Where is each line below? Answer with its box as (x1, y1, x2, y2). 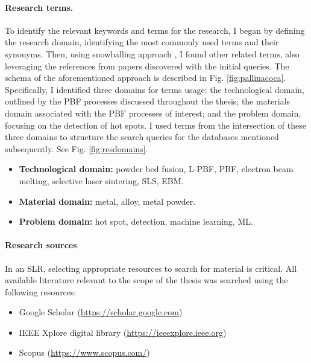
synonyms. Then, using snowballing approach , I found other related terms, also (5, 47, 300, 60)
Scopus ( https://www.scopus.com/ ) (19, 346, 150, 359)
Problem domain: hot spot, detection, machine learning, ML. (19, 215, 253, 228)
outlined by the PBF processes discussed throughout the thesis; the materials (5, 95, 291, 108)
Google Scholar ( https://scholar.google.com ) (19, 306, 183, 318)
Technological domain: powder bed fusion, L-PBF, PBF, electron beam (19, 162, 294, 175)
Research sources (5, 239, 77, 251)
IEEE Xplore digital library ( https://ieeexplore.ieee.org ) (19, 326, 227, 338)
